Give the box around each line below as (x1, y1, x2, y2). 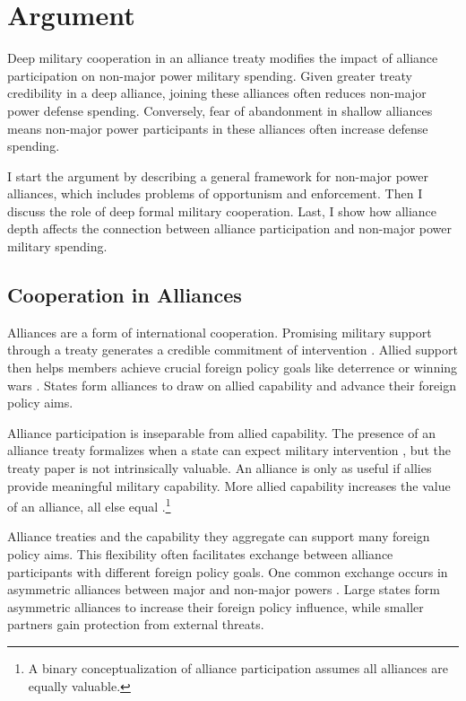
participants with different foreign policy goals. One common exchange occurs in (7, 562, 448, 581)
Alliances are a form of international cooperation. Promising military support (7, 322, 432, 341)
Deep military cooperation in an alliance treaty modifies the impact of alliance (7, 48, 438, 67)
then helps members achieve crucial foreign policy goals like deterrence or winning (7, 358, 458, 377)
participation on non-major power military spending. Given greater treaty (7, 66, 413, 84)
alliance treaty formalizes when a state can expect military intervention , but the (7, 441, 451, 460)
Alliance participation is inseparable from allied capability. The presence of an (7, 423, 436, 442)
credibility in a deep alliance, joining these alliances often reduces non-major (7, 83, 427, 102)
